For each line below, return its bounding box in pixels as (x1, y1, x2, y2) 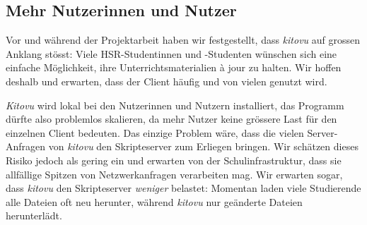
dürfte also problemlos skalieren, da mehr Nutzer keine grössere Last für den (6, 111, 337, 126)
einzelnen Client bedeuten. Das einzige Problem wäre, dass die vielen (6, 125, 304, 140)
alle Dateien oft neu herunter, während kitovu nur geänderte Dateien (6, 194, 303, 209)
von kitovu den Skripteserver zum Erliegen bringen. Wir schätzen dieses (48, 139, 359, 154)
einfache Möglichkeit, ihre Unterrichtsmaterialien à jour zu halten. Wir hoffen (6, 60, 342, 75)
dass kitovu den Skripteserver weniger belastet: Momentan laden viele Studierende (6, 181, 361, 195)
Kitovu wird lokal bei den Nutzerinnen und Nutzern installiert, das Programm (6, 97, 344, 112)
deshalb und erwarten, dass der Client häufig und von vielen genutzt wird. (6, 73, 327, 88)
